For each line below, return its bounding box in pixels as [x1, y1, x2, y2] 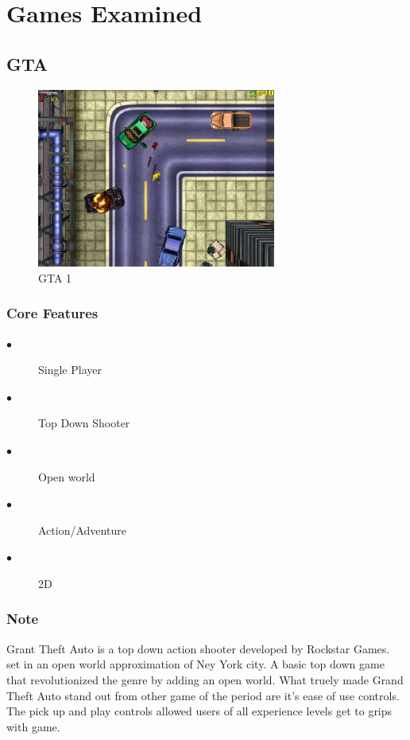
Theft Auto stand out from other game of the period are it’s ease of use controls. [6, 687, 400, 703]
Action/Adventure [38, 521, 126, 538]
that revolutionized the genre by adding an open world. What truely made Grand [6, 671, 404, 687]
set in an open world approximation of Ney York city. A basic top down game [6, 656, 385, 672]
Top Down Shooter [38, 415, 130, 431]
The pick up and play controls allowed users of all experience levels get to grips [6, 703, 393, 719]
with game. [6, 718, 60, 734]
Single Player [38, 361, 102, 378]
